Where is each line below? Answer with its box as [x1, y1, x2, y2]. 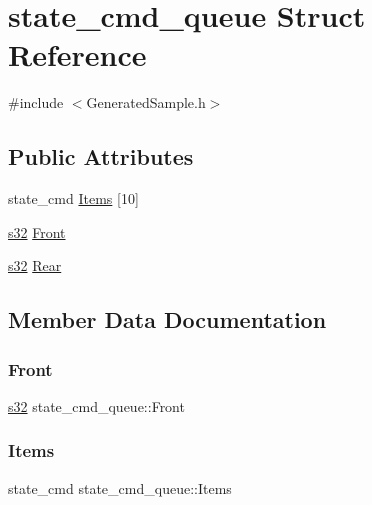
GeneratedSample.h [86, 92, 206, 113]
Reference [8, 34, 147, 75]
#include [8, 92, 64, 113]
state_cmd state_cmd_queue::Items [8, 477, 232, 498]
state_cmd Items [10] [8, 188, 139, 209]
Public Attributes [8, 141, 194, 172]
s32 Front [8, 221, 66, 242]
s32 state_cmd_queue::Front [8, 395, 185, 416]
